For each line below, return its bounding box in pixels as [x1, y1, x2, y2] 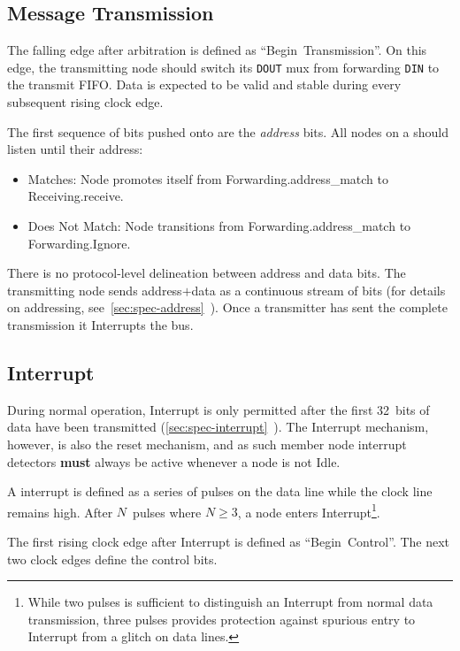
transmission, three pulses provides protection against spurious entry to [27, 609, 416, 628]
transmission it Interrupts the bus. [7, 315, 194, 333]
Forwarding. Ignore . [27, 234, 131, 252]
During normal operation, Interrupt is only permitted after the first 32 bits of [7, 400, 430, 418]
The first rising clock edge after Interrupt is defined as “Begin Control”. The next [7, 532, 450, 550]
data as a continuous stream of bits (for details [191, 280, 446, 299]
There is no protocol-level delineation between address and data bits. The [7, 264, 406, 282]
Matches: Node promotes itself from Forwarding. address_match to [27, 169, 388, 188]
